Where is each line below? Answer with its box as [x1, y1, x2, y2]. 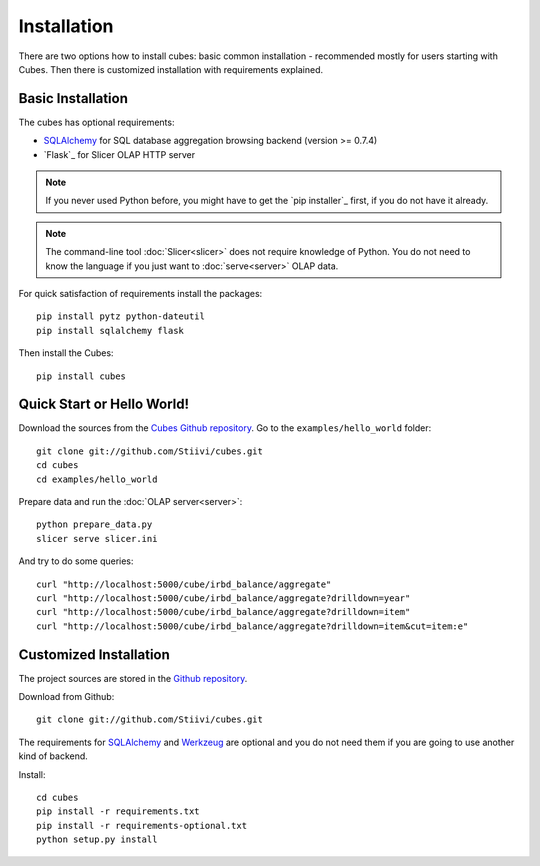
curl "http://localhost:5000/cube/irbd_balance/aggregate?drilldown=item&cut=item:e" [36, 620, 469, 632]
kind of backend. [18, 750, 89, 762]
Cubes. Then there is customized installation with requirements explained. [18, 63, 324, 75]
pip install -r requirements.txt [36, 806, 200, 817]
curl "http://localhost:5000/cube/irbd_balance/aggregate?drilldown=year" [36, 592, 411, 604]
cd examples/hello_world [36, 473, 158, 485]
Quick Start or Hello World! [18, 396, 190, 413]
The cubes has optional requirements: [18, 116, 175, 128]
